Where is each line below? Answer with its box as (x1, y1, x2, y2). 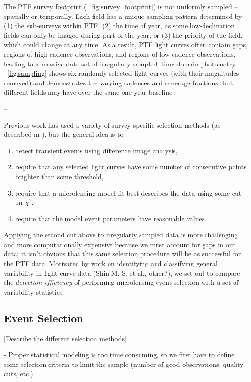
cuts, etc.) (4, 368, 33, 379)
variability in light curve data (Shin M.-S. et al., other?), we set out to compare (4, 267, 240, 278)
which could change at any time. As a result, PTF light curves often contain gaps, (4, 39, 248, 50)
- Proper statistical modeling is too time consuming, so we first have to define (4, 349, 235, 360)
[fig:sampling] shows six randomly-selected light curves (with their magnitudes (7, 68, 239, 78)
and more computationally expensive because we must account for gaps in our (4, 239, 235, 249)
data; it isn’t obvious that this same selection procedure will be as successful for (4, 249, 241, 259)
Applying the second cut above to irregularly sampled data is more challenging (4, 230, 238, 240)
